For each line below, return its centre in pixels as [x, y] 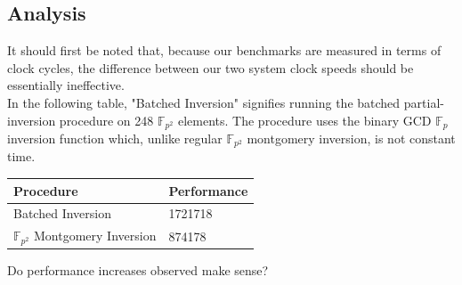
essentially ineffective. [66, 85]
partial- [424, 102]
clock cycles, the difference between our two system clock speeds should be [211, 67]
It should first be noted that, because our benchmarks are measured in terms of [224, 50]
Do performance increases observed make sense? [138, 270]
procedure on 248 [106, 120]
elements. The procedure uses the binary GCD [304, 120]
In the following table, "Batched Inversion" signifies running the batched [204, 102]
